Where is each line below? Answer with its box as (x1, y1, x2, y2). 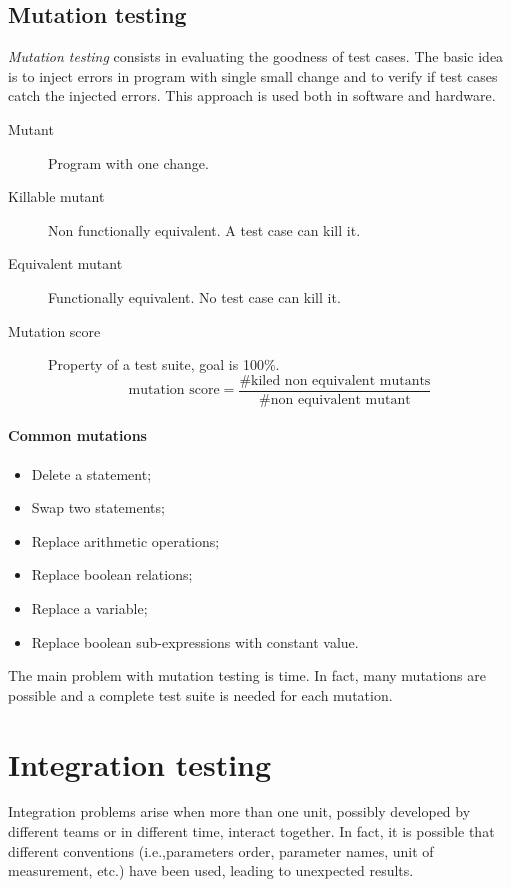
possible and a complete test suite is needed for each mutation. (8, 684, 393, 705)
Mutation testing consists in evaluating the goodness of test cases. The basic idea (8, 46, 504, 67)
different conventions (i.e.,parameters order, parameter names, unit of (8, 840, 434, 861)
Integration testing (8, 743, 272, 784)
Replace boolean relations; (31, 564, 193, 585)
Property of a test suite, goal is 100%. (48, 354, 280, 375)
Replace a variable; (31, 597, 148, 618)
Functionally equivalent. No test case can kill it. (48, 286, 341, 307)
